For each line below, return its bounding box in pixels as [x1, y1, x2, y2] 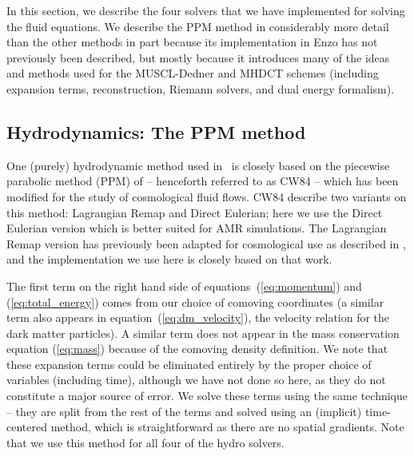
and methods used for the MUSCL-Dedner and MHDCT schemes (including [6, 65, 379, 81]
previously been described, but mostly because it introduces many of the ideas [6, 49, 390, 65]
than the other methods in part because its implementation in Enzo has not [6, 34, 378, 50]
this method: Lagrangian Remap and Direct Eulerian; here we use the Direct [6, 204, 383, 220]
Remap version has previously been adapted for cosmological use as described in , [6, 235, 406, 252]
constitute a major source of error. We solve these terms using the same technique [6, 387, 408, 404]
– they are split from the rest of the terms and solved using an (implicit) [6, 402, 362, 419]
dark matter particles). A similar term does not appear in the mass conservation [6, 324, 400, 341]
